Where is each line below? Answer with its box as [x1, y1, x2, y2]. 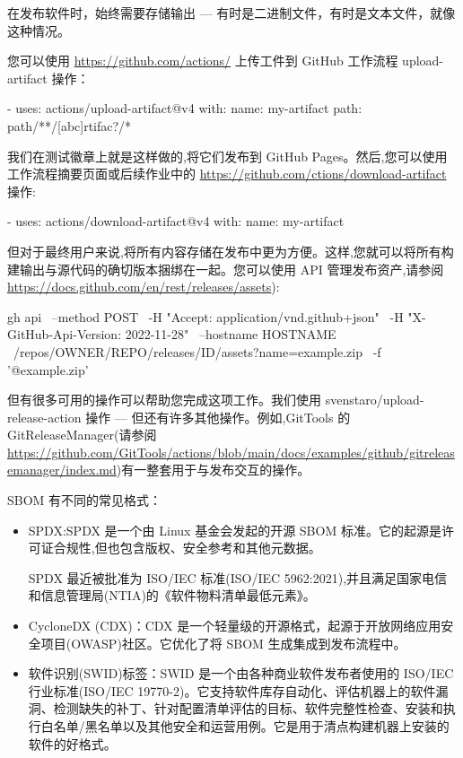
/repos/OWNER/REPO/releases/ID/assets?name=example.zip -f [13, 342, 381, 361]
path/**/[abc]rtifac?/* [7, 116, 132, 135]
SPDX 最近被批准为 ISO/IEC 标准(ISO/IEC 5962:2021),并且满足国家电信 [28, 568, 448, 587]
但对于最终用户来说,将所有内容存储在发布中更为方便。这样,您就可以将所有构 [7, 241, 454, 260]
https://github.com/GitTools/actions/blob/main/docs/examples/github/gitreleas [7, 442, 455, 461]
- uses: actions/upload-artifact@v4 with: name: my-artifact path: [7, 99, 363, 118]
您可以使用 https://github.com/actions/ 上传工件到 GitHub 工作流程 [7, 51, 398, 70]
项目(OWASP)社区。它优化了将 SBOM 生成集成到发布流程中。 [40, 633, 406, 652]
